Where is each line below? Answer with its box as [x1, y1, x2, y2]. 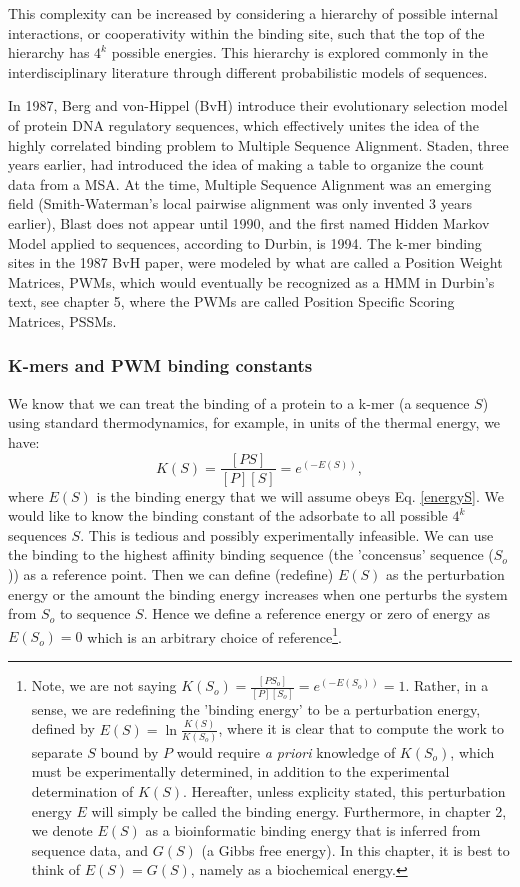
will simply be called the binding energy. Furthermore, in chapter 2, [91, 800, 507, 821]
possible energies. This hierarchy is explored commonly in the [111, 42, 488, 63]
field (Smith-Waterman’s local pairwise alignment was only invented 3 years [8, 193, 472, 214]
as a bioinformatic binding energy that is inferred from [145, 820, 481, 841]
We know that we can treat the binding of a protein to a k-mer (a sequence [8, 392, 470, 413]
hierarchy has [8, 42, 90, 63]
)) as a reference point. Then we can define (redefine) [8, 563, 334, 584]
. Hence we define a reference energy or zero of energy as [143, 603, 490, 624]
